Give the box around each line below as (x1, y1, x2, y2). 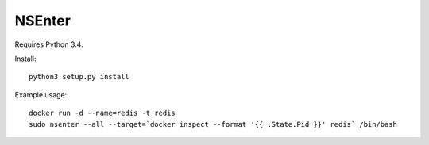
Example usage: (14, 90, 68, 99)
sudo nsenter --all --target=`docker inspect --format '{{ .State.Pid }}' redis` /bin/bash (29, 120, 397, 128)
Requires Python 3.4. (14, 40, 83, 49)
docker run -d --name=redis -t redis (29, 109, 176, 118)
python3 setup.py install (29, 72, 130, 82)
